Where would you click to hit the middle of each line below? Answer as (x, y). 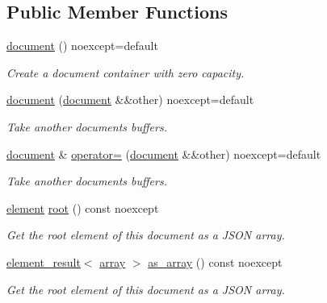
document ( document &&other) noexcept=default (130, 100)
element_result (44, 261)
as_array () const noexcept (215, 261)
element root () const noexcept (83, 208)
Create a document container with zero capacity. (126, 72)
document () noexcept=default (82, 46)
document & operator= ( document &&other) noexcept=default (164, 154)
